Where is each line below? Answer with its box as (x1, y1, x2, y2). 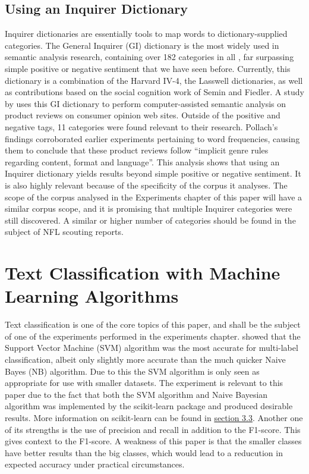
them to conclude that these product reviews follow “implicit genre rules (5, 144, 269, 156)
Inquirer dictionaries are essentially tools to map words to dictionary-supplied (5, 27, 288, 40)
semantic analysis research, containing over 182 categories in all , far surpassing (5, 51, 294, 63)
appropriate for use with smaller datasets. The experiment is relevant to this (5, 376, 283, 389)
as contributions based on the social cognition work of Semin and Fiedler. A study (5, 86, 304, 98)
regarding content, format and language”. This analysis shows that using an (5, 155, 280, 168)
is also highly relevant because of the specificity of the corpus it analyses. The (5, 178, 288, 191)
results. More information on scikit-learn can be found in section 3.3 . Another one (5, 411, 303, 423)
